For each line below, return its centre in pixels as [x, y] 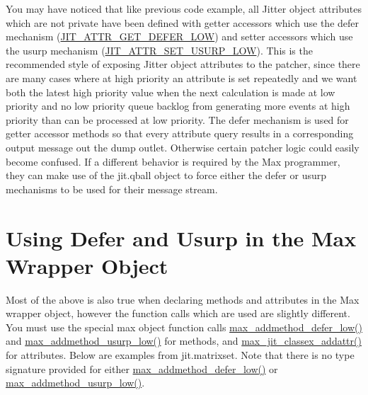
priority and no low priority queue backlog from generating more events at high [178, 106]
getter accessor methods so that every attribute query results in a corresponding [180, 133]
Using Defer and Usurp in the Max [181, 237]
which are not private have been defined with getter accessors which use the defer [182, 22]
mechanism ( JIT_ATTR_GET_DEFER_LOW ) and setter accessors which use [179, 36]
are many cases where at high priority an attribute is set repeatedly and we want [182, 78]
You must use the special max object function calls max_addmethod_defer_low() [184, 327]
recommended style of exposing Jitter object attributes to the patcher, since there [183, 64]
